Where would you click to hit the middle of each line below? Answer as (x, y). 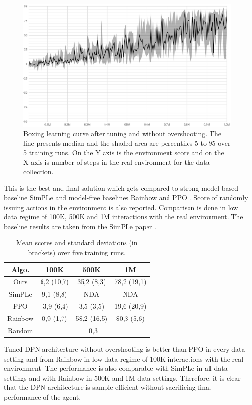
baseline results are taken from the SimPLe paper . (80, 226)
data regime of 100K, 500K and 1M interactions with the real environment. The (124, 217)
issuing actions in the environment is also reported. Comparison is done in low (121, 207)
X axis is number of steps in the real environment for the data (116, 162)
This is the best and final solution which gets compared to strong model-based (121, 188)
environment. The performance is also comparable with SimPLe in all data (116, 368)
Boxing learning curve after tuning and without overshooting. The (122, 133)
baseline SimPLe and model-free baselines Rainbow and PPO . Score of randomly (126, 198)
